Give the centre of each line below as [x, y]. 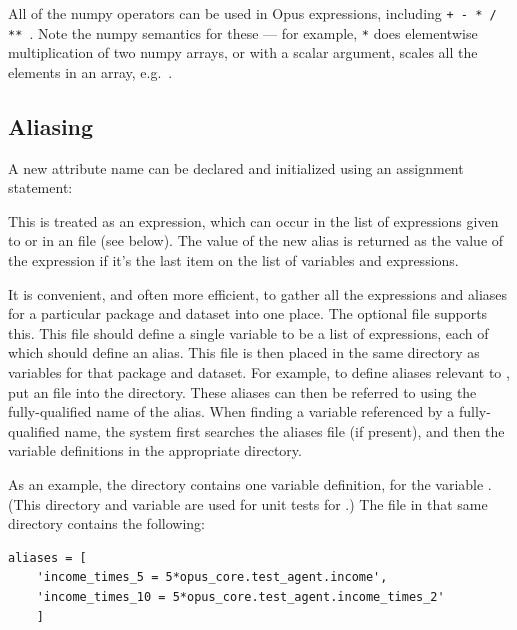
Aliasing [51, 125]
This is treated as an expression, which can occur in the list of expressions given [253, 220]
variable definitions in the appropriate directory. [155, 450]
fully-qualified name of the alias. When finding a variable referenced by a [231, 411]
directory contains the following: [106, 523]
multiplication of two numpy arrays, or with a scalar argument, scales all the [243, 52]
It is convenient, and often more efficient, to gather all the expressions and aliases [258, 293]
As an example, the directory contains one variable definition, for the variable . [250, 484]
